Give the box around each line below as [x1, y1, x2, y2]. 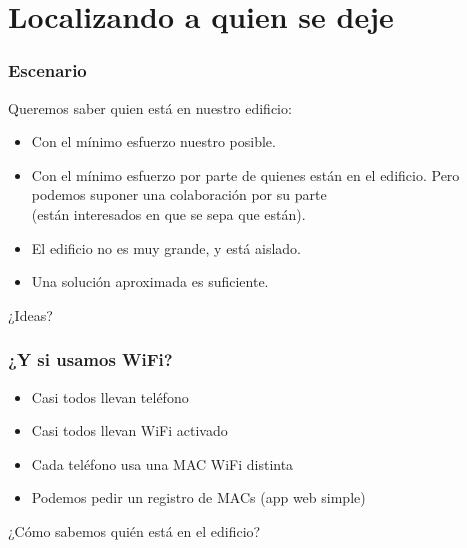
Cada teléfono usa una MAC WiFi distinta [31, 453, 294, 474]
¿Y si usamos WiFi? [8, 347, 173, 372]
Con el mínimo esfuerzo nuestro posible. [31, 131, 276, 152]
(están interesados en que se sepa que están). [31, 203, 306, 224]
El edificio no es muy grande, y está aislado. [31, 237, 301, 258]
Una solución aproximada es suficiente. [31, 271, 269, 292]
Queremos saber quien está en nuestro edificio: [8, 97, 292, 118]
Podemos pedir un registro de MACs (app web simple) [31, 487, 366, 508]
